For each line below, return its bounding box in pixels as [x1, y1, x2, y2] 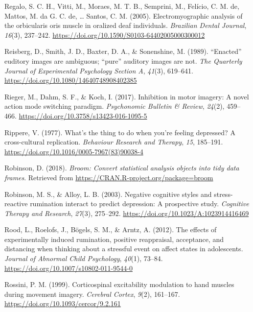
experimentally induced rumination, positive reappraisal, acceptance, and [4, 234, 224, 244]
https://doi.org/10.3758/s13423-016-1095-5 [19, 110, 147, 120]
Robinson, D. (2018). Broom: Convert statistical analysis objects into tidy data [4, 163, 239, 173]
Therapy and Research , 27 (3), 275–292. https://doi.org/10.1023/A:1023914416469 [4, 208, 249, 218]
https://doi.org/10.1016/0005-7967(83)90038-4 [4, 146, 143, 156]
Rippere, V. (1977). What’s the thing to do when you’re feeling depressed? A [4, 127, 235, 137]
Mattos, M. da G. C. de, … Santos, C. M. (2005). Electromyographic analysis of [4, 10, 243, 21]
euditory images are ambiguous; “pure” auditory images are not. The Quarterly [4, 55, 242, 66]
